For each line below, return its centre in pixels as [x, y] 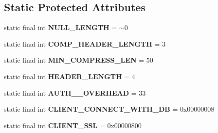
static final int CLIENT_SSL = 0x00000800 [73, 125]
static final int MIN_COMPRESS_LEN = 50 [79, 60]
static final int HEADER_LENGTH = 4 [70, 76]
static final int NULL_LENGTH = [61, 27]
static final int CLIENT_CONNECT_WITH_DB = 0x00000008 [109, 109]
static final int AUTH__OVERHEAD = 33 [75, 92]
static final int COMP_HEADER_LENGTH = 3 [85, 43]
